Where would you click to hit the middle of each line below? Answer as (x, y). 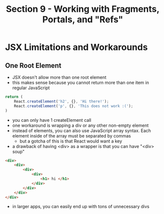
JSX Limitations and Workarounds (76, 47)
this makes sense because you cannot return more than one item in (81, 83)
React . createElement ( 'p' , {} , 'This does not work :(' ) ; (74, 106)
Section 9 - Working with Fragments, (83, 9)
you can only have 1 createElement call (52, 120)
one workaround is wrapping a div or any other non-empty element (80, 125)
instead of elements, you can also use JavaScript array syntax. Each (82, 130)
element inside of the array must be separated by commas (72, 136)
